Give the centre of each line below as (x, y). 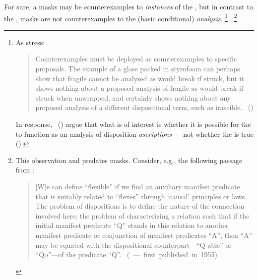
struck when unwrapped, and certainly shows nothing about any (133, 97)
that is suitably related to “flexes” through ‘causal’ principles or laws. (141, 196)
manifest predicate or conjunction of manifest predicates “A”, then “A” (144, 235)
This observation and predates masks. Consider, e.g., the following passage (129, 160)
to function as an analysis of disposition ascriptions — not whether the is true (134, 134)
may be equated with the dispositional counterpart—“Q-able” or (133, 245)
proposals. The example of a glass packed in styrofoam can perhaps (138, 69)
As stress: (30, 42)
